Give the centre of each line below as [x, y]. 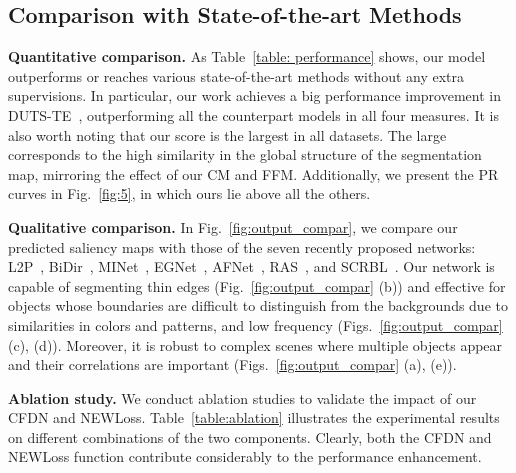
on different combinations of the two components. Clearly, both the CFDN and [250, 436]
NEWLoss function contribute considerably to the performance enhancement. [245, 456]
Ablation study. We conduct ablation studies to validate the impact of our [242, 397]
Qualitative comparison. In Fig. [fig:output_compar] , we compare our [233, 226]
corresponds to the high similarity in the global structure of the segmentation [245, 154]
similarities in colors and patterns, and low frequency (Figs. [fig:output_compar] [255, 324]
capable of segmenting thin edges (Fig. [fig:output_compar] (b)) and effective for [257, 285]
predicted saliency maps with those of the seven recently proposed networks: [242, 246]
